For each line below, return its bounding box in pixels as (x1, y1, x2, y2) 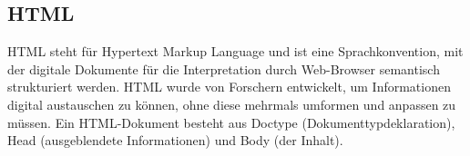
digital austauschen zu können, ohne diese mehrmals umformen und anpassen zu (7, 94, 456, 113)
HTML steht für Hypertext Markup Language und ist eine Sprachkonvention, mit (7, 42, 464, 61)
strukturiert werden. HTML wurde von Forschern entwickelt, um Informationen (7, 77, 451, 96)
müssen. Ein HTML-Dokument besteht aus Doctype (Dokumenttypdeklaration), (7, 112, 455, 132)
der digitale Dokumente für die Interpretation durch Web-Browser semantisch (7, 59, 440, 78)
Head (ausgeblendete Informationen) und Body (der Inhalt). (7, 131, 343, 150)
